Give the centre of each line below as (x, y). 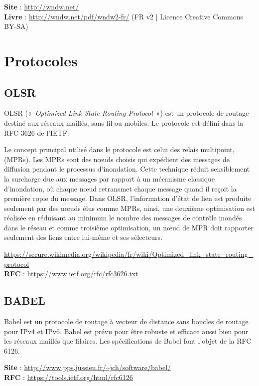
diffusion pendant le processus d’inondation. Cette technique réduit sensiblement (127, 169)
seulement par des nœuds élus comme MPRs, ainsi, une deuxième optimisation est (129, 208)
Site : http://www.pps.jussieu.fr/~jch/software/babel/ (88, 367)
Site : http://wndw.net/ (42, 6)
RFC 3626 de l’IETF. (37, 132)
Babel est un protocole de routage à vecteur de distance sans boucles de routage (126, 321)
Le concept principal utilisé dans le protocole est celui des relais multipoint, (119, 149)
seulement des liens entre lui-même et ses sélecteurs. (83, 237)
